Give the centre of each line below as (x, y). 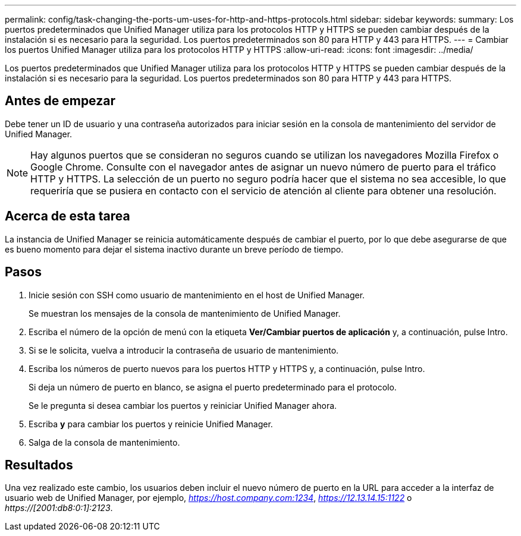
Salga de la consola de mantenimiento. (104, 442)
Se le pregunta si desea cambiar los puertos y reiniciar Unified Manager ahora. (183, 405)
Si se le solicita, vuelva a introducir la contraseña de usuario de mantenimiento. (184, 350)
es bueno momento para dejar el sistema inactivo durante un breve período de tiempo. (174, 249)
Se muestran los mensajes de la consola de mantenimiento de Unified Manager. (185, 313)
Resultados (39, 465)
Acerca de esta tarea (68, 216)
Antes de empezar (60, 101)
